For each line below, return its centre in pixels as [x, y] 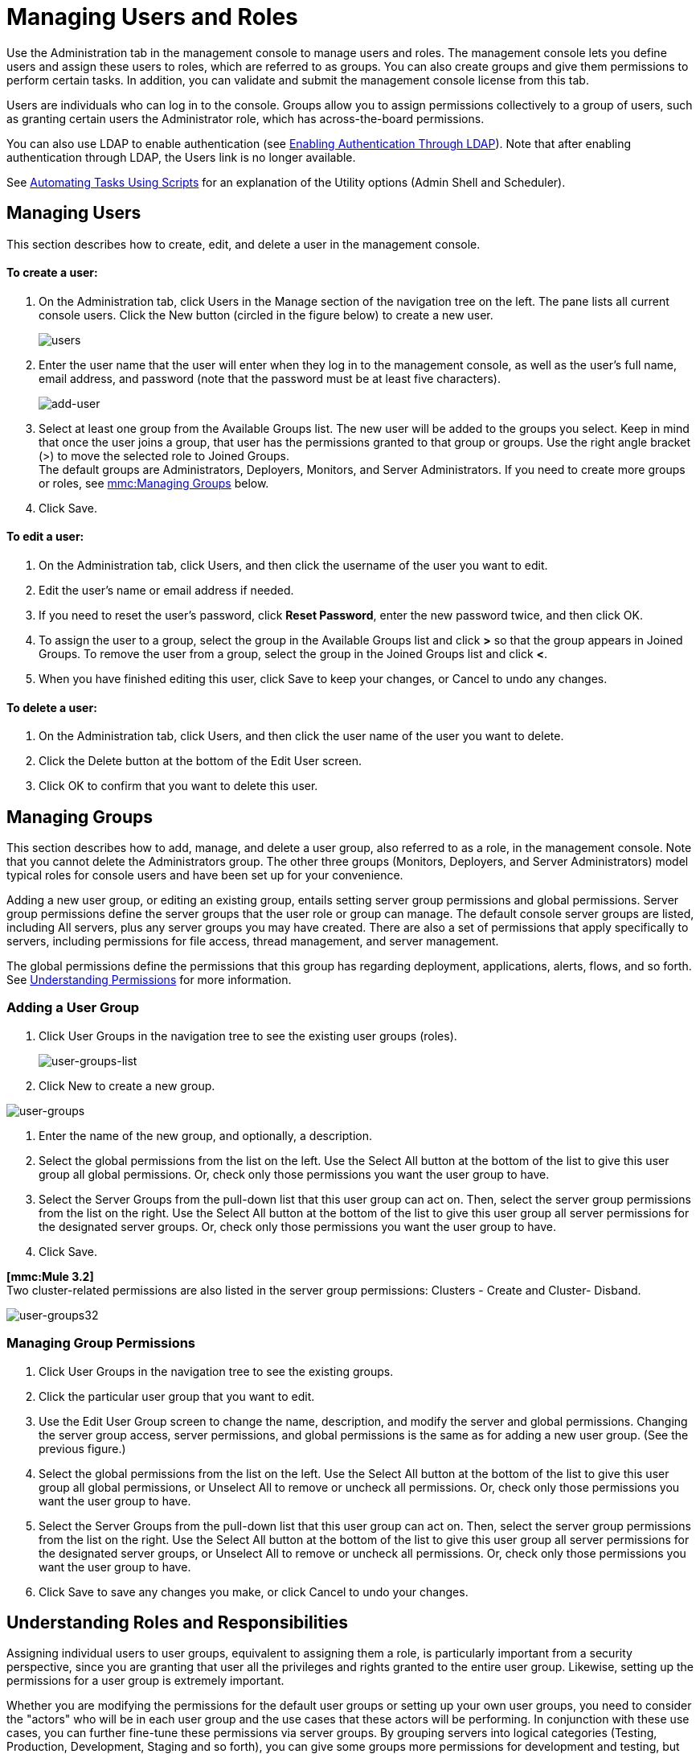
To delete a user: [52, 707]
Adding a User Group [73, 1008]
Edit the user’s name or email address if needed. [166, 591]
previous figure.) [82, 1448]
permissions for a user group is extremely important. [145, 1681]
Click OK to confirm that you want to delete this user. [178, 786]
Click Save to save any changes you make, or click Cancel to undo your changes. [254, 1591]
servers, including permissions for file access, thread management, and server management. [253, 941]
